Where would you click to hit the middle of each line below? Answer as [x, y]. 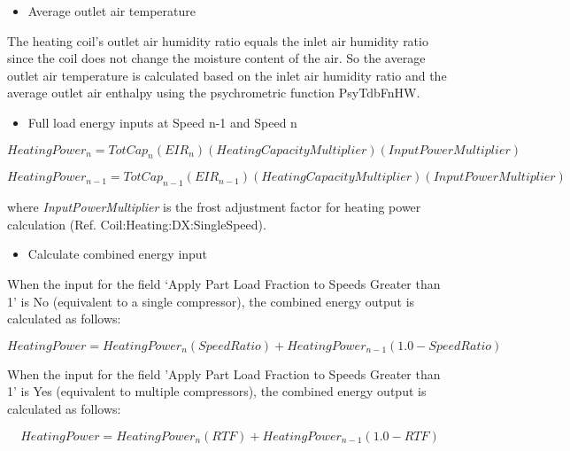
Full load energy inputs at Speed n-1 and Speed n [162, 122]
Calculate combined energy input [118, 254]
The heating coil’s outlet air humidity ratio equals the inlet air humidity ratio [218, 40]
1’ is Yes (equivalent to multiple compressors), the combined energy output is [217, 391]
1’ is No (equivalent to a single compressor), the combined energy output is [211, 301]
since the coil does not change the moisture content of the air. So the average [216, 58]
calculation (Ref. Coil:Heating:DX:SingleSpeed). [137, 224]
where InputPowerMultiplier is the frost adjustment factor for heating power [214, 207]
